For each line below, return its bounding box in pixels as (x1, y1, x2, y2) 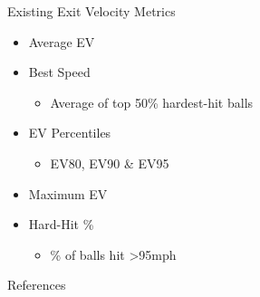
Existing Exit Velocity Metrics (7, 2, 176, 20)
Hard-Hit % (28, 215, 94, 234)
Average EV (28, 32, 95, 51)
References (7, 275, 66, 294)
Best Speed (28, 62, 91, 81)
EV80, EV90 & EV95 (50, 153, 169, 172)
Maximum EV (28, 184, 108, 203)
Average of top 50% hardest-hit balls (50, 92, 254, 111)
